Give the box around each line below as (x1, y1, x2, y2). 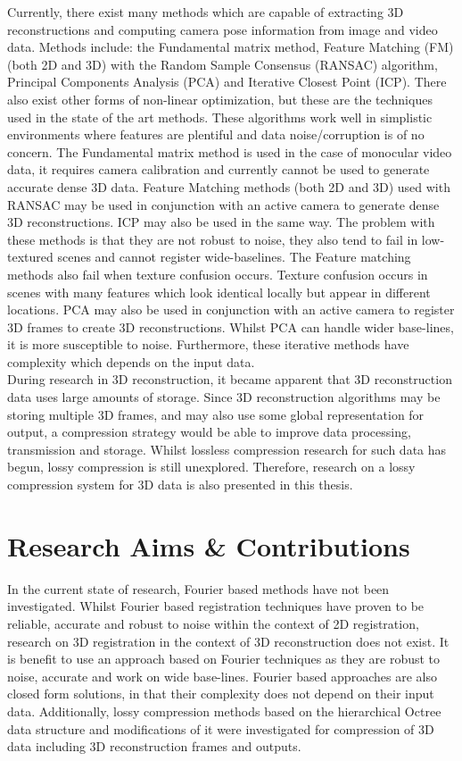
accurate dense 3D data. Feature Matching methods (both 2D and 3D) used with (7, 177, 450, 196)
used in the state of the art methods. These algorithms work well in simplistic (7, 107, 433, 126)
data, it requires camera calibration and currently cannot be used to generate (7, 160, 430, 179)
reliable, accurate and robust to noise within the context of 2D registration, (7, 614, 419, 632)
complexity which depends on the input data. (7, 352, 255, 371)
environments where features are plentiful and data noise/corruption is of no (7, 125, 425, 144)
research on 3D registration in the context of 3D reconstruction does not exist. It (7, 631, 450, 650)
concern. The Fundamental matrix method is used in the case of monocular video (7, 142, 452, 161)
